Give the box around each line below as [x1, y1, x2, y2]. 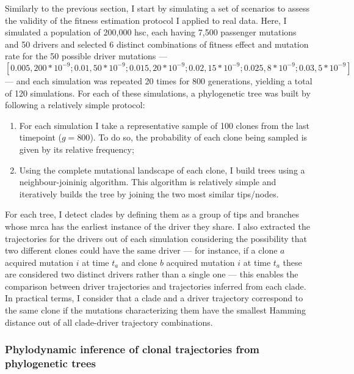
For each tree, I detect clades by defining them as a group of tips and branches [5, 208, 300, 221]
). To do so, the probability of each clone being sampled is [90, 131, 308, 144]
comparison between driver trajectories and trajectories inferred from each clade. [5, 279, 306, 292]
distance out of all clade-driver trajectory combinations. [5, 315, 213, 328]
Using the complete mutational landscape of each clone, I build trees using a [19, 163, 305, 176]
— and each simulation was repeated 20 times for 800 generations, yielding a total [5, 74, 312, 87]
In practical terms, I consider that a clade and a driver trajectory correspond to [5, 291, 303, 304]
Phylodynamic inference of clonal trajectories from [5, 342, 259, 357]
